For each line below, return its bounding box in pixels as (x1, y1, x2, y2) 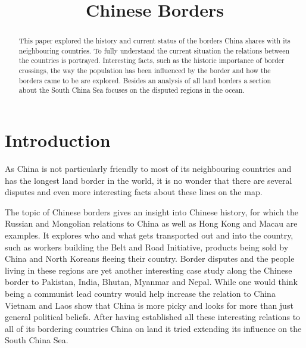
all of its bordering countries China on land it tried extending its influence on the (5, 322, 302, 334)
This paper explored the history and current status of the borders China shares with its (18, 36, 291, 46)
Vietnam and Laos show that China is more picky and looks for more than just (5, 299, 293, 311)
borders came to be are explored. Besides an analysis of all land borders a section (18, 75, 271, 85)
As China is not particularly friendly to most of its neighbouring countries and (5, 162, 292, 175)
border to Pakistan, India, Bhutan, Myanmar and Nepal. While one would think (5, 275, 298, 288)
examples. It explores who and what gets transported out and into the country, (5, 229, 293, 242)
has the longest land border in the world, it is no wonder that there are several (5, 174, 292, 186)
